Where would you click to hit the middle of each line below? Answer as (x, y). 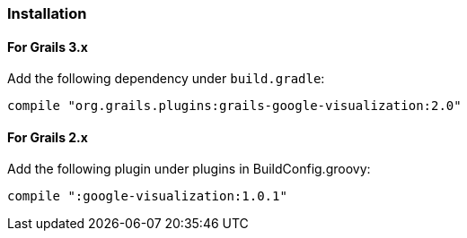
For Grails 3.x (48, 47)
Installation (47, 13)
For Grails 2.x (48, 137)
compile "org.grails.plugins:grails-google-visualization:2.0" (234, 106)
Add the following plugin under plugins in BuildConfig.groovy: (189, 169)
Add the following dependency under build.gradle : (166, 79)
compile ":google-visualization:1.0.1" (147, 196)
